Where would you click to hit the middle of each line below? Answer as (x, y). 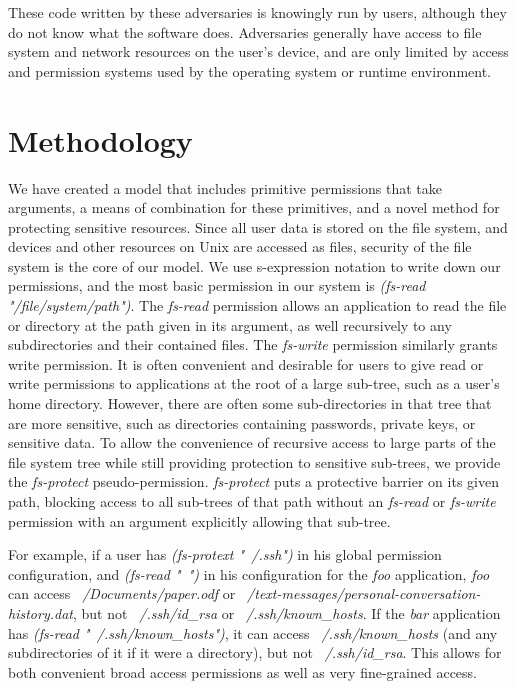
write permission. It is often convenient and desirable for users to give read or (246, 363)
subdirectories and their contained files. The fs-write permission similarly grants (253, 344)
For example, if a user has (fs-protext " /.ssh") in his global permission (225, 554)
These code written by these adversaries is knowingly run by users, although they (257, 12)
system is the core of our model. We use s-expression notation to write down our (254, 265)
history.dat (40, 612)
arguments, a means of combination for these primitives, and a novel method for (254, 207)
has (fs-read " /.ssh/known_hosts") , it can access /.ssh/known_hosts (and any (253, 632)
